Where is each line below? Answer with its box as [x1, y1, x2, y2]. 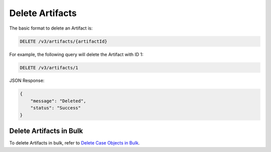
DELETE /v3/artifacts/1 [20, 65, 79, 70]
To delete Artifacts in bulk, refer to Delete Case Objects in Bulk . [9, 140, 140, 146]
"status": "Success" [30, 105, 81, 111]
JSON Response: [9, 78, 45, 84]
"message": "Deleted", [30, 98, 86, 104]
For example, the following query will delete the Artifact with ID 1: [9, 51, 144, 57]
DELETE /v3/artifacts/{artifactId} [20, 38, 107, 44]
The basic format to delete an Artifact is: [9, 25, 93, 31]
